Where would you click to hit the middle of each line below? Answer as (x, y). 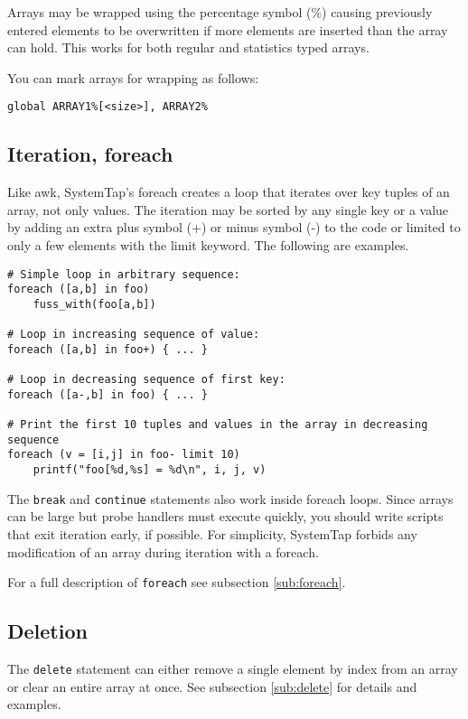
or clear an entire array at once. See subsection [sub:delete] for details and (212, 686)
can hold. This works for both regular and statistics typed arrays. (188, 47)
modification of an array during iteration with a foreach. (163, 551)
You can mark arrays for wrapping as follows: (133, 77)
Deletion (47, 631)
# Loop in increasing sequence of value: (134, 335)
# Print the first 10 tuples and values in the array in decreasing (218, 425)
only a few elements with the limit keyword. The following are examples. (208, 245)
